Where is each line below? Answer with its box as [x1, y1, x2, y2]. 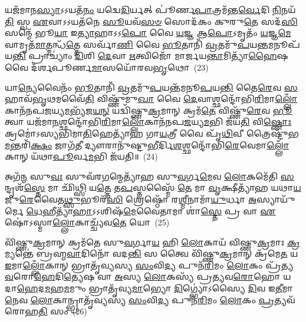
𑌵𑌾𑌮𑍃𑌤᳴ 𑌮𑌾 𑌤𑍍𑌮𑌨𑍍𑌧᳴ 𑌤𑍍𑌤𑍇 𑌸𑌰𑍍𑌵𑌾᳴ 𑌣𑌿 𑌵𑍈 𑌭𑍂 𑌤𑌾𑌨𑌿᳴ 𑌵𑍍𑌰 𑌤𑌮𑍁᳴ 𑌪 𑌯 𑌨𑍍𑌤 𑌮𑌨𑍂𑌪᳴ [5, 38, 300, 50]
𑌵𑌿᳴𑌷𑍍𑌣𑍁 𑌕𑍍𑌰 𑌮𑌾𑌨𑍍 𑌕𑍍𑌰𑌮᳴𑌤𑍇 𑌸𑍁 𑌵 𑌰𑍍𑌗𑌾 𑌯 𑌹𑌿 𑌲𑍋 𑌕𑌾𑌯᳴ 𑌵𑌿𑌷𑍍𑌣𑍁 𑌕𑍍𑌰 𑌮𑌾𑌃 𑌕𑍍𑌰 [5, 235, 300, 248]
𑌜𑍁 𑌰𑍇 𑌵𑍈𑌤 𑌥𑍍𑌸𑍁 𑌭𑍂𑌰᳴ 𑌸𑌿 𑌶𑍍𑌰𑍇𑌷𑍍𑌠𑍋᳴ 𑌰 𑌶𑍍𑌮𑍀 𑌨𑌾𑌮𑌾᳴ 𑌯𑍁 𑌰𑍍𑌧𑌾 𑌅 [5, 192, 257, 205]
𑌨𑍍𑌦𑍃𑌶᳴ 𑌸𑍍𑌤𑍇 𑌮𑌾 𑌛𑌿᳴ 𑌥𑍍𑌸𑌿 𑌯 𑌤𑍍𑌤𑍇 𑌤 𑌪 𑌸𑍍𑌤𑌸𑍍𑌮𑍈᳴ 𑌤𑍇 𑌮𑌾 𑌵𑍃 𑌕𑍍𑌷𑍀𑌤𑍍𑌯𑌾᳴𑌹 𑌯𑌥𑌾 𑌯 [5, 181, 301, 194]
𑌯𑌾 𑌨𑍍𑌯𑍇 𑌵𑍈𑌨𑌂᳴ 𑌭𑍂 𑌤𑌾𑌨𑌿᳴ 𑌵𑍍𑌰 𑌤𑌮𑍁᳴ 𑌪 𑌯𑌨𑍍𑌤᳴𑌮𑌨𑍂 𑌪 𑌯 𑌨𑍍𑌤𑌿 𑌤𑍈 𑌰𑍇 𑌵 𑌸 [5, 81, 298, 93]
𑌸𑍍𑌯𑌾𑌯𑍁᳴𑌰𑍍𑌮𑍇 [256, 192, 295, 205]
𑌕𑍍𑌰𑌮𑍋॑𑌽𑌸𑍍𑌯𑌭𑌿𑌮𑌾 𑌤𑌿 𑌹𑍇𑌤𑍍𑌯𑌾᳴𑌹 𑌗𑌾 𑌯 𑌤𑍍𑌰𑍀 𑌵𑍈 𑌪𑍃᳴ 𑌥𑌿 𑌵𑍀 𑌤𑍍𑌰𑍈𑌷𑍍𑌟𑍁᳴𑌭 [5, 127, 299, 139]
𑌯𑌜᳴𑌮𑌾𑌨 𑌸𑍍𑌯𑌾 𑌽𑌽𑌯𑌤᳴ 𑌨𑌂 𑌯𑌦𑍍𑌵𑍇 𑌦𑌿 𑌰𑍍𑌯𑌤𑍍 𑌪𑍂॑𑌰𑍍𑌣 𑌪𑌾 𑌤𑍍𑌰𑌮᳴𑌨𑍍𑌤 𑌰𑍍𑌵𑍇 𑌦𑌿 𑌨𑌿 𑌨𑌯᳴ [5, 4, 296, 15]
